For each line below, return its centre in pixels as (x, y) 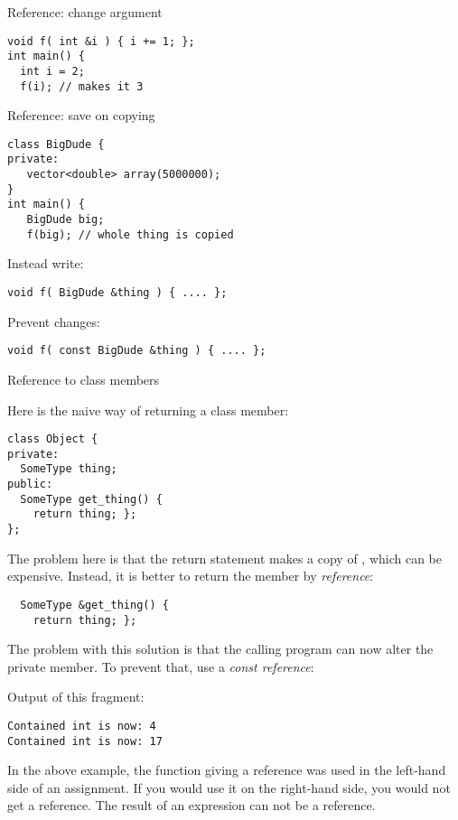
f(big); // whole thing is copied (130, 234)
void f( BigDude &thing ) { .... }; (117, 293)
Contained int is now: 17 (85, 741)
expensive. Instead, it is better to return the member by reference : (191, 576)
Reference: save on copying (81, 115)
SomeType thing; (69, 469)
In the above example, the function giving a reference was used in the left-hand (227, 770)
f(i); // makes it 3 (82, 86)
